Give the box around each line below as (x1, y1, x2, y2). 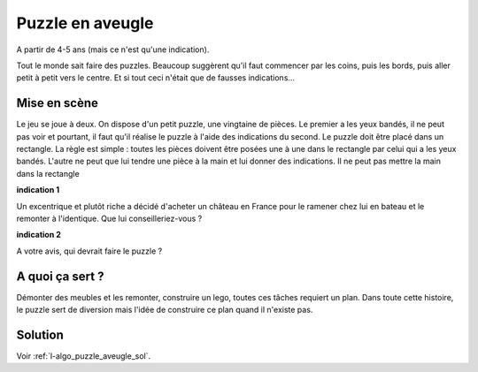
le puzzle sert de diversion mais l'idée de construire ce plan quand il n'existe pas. (16, 305, 313, 315)
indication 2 (16, 230, 61, 240)
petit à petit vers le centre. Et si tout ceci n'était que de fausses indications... (16, 72, 296, 83)
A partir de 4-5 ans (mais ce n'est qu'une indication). (16, 44, 210, 55)
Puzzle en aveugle (16, 13, 154, 33)
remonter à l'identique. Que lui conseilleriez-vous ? (16, 213, 203, 224)
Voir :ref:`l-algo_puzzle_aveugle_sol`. (16, 350, 151, 361)
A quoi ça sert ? (16, 269, 104, 284)
